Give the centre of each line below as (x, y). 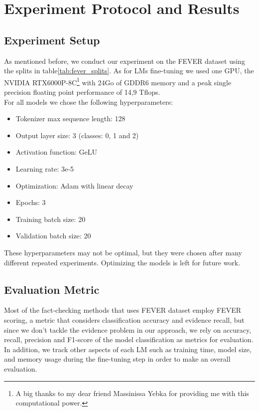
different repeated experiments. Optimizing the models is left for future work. (122, 262)
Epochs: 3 (31, 202)
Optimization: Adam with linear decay (74, 185)
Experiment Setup (52, 40)
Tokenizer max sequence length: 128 (70, 118)
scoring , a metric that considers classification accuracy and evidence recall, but (124, 319)
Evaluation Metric (52, 289)
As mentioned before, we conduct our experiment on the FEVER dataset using (125, 61)
